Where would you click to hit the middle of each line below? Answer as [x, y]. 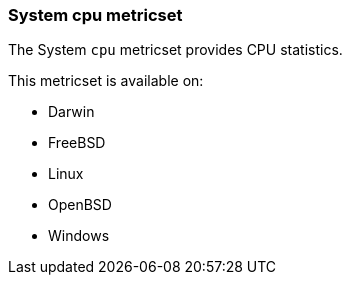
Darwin [71, 112]
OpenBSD [80, 205]
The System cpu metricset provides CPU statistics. [175, 50]
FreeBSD [77, 143]
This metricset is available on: [106, 81]
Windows [79, 236]
